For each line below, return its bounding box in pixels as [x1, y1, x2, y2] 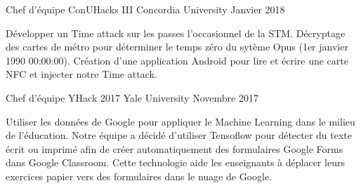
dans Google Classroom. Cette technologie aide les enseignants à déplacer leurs [6, 155, 345, 170]
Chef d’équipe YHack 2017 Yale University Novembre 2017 [6, 90, 258, 105]
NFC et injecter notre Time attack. [6, 67, 157, 81]
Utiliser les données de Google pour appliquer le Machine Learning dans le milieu [6, 114, 355, 128]
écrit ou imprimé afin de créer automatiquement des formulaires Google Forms [6, 141, 343, 156]
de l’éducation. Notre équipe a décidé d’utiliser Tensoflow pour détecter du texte [6, 128, 353, 142]
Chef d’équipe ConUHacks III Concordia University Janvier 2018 [6, 2, 285, 16]
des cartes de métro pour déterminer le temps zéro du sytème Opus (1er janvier [6, 39, 348, 54]
